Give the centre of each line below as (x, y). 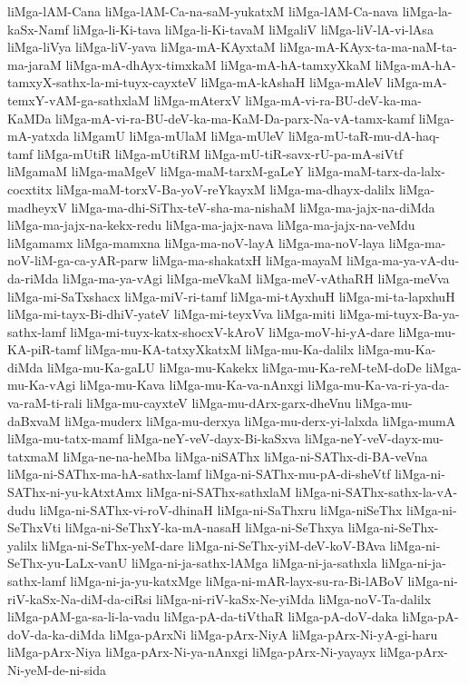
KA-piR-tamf (44, 349)
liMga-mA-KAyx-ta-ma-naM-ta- (368, 47)
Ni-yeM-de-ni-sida (57, 669)
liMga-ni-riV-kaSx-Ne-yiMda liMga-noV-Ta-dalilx (294, 598)
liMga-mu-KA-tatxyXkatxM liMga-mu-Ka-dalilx (219, 349)
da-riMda (33, 278)
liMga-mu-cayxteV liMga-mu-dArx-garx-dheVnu (219, 403)
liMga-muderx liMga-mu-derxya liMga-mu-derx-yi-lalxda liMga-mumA (260, 420)
